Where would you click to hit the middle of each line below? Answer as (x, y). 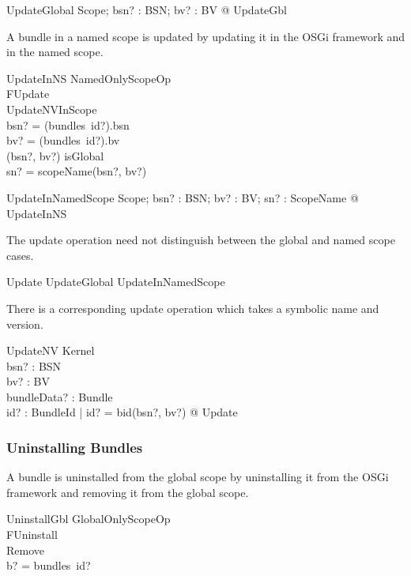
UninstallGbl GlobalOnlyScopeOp (89, 519)
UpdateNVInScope (52, 109)
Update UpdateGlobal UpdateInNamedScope (116, 282)
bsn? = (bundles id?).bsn (68, 124)
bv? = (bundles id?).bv (63, 140)
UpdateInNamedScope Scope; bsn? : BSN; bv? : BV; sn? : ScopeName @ (183, 197)
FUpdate (28, 94)
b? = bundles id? (49, 565)
